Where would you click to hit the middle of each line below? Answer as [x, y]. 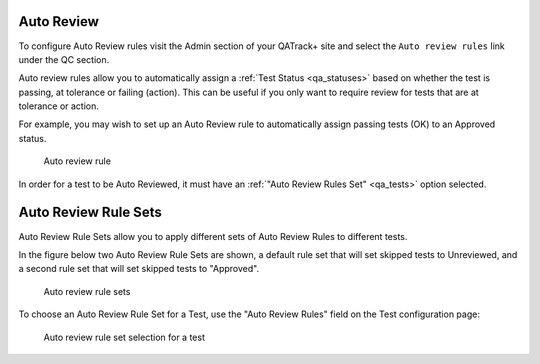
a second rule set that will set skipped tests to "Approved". [139, 269]
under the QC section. [64, 59]
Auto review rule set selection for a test [124, 337]
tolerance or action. [59, 106]
